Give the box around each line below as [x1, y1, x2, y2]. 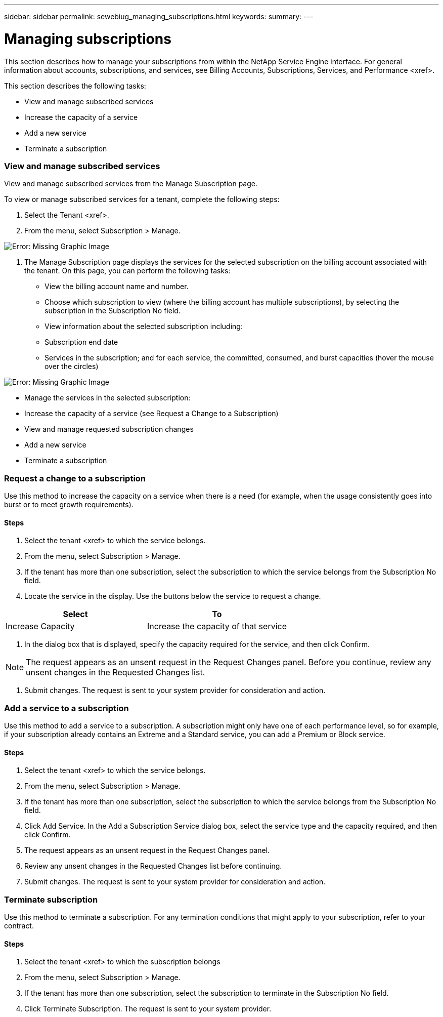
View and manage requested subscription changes [24, 425, 194, 434]
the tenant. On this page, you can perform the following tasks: [24, 266, 231, 275]
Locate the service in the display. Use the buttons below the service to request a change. [24, 592, 321, 601]
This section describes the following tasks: [4, 81, 146, 90]
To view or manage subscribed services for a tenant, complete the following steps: [4, 195, 280, 204]
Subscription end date [45, 338, 118, 347]
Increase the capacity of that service [147, 621, 287, 632]
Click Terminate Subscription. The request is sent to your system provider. [24, 1004, 272, 1013]
